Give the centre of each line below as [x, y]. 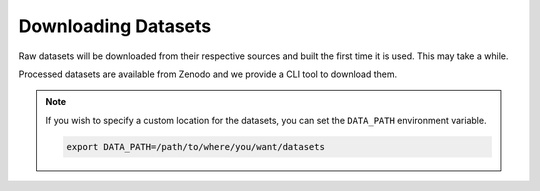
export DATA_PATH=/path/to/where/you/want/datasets [195, 146]
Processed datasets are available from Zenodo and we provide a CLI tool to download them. [208, 74]
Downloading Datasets [115, 26]
